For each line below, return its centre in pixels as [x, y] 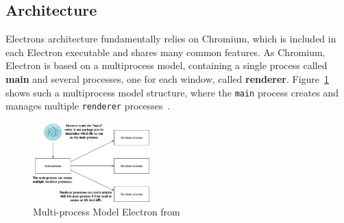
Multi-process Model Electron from [107, 211]
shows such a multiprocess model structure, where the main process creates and [172, 92]
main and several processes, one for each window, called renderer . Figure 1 [168, 78]
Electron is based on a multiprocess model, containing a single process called [167, 65]
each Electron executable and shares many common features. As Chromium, [165, 52]
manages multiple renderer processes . [88, 106]
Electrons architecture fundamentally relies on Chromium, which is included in [171, 39]
